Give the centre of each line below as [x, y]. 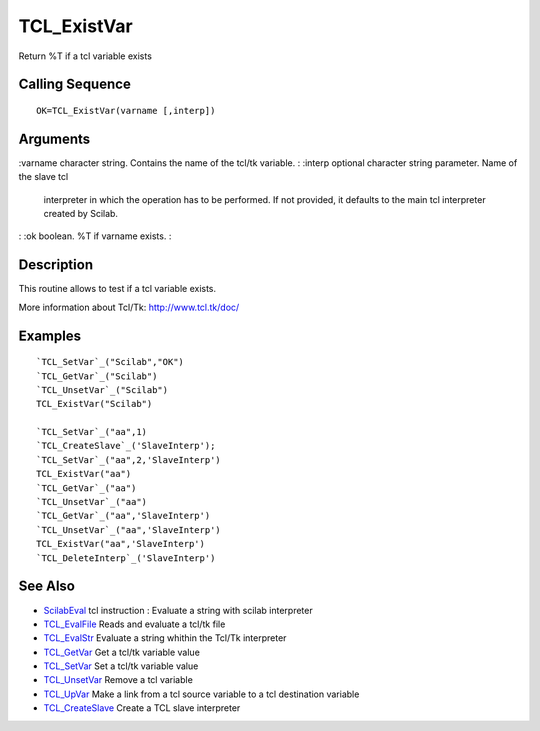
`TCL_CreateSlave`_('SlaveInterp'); [126, 446]
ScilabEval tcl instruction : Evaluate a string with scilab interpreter [178, 610]
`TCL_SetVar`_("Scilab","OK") [110, 362]
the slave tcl [43, 177]
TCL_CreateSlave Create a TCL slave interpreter [142, 708]
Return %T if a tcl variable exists [85, 56]
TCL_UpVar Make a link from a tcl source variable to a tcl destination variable [201, 694]
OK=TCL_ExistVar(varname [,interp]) [126, 110]
